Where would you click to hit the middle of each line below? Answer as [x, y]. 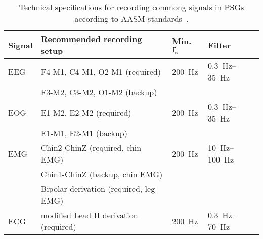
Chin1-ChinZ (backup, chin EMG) [102, 174]
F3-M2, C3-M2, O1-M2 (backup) [99, 92]
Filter [220, 45]
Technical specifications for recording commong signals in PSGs [131, 7]
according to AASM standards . [131, 18]
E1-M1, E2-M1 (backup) [84, 133]
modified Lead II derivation [89, 215]
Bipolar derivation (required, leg [98, 189]
